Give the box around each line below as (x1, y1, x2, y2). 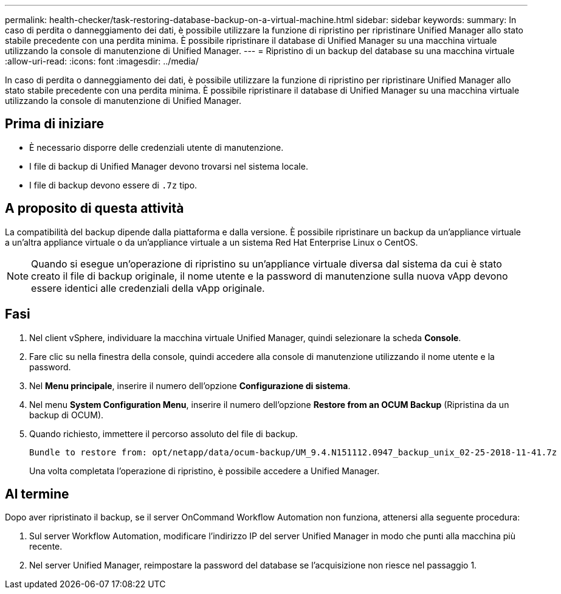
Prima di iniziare (5, 116, 105, 132)
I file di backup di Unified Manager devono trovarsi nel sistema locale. (29, 161, 308, 171)
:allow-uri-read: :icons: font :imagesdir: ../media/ (5, 56, 199, 66)
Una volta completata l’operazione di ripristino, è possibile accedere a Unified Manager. (29, 465, 380, 476)
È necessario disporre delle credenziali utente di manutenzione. (29, 142, 284, 153)
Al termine (5, 486, 69, 502)
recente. (29, 541, 63, 552)
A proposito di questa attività (5, 201, 184, 216)
